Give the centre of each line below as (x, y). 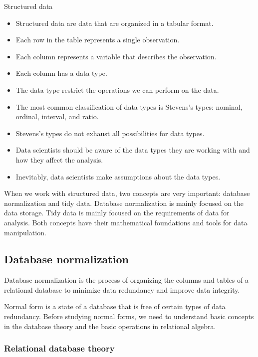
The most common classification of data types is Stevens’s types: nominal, (129, 106)
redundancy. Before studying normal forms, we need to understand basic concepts (129, 316)
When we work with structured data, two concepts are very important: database (127, 193)
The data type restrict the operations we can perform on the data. (117, 89)
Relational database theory (59, 348)
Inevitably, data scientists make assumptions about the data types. (118, 176)
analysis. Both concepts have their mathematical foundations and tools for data (126, 222)
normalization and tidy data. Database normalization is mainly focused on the (124, 203)
